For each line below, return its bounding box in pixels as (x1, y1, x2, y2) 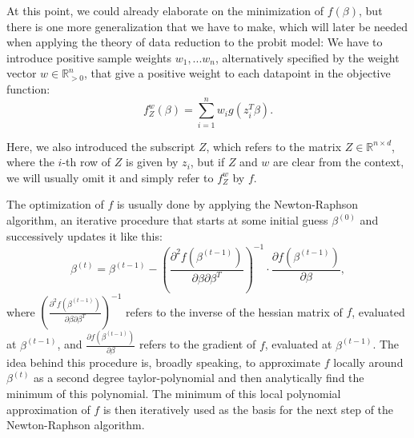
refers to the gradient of (139, 336, 256, 352)
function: (6, 80, 50, 97)
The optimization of (6, 196, 104, 213)
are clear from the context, (273, 153, 404, 170)
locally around (333, 353, 404, 370)
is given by (126, 153, 179, 170)
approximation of (6, 400, 90, 417)
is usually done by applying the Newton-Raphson (116, 196, 359, 213)
